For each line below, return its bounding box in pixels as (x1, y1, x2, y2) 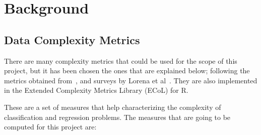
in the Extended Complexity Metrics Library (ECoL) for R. (4, 85, 188, 95)
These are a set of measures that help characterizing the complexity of (4, 101, 221, 112)
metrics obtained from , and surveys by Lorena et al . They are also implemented (4, 75, 257, 85)
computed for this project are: (4, 121, 97, 132)
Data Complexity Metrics (4, 32, 140, 47)
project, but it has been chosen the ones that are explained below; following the (4, 65, 250, 76)
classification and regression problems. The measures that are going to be (4, 111, 231, 122)
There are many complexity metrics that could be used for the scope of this (4, 55, 237, 66)
